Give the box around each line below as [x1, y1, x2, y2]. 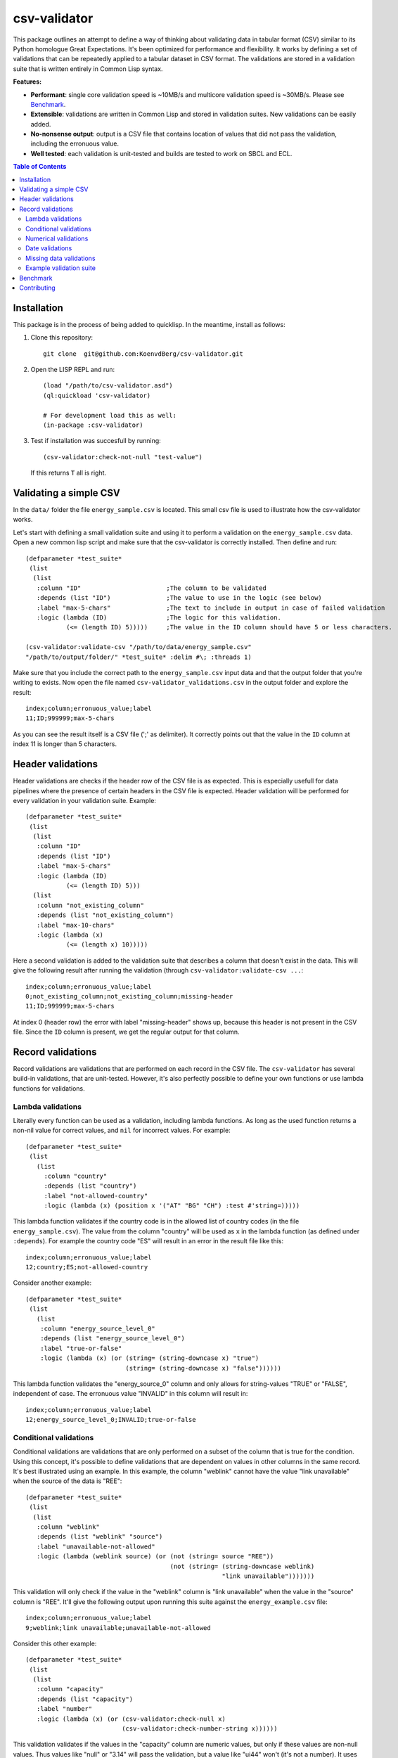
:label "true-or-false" [39, 1344, 122, 1352]
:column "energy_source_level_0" [39, 1324, 156, 1333]
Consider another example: [13, 1278, 92, 1287]
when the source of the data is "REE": [13, 1477, 122, 1485]
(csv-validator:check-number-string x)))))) [122, 1725, 278, 1733]
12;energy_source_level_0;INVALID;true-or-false [25, 1416, 196, 1424]
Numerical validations [25, 234, 89, 243]
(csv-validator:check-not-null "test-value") [43, 453, 203, 461]
